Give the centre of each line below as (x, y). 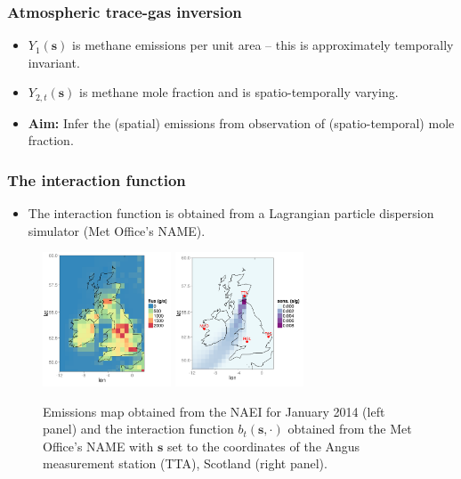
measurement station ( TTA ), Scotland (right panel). (185, 463)
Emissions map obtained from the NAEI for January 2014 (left (214, 411)
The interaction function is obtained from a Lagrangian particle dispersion (231, 213)
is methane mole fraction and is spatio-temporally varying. (239, 92)
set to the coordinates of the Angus (264, 446)
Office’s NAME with (98, 446)
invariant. (54, 62)
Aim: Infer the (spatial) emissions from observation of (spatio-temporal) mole (241, 122)
